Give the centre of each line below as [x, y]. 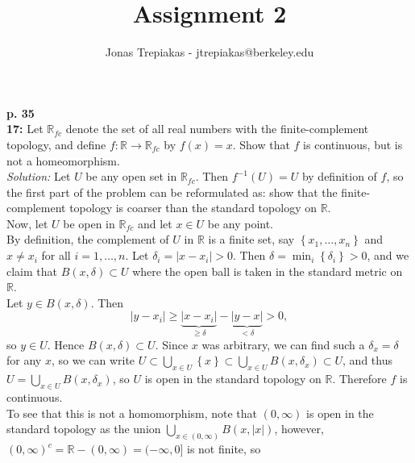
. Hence [66, 344]
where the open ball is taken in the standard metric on [268, 271]
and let [155, 223]
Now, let [27, 223]
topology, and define [56, 144]
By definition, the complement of [88, 239]
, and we [388, 255]
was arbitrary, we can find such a [283, 344]
